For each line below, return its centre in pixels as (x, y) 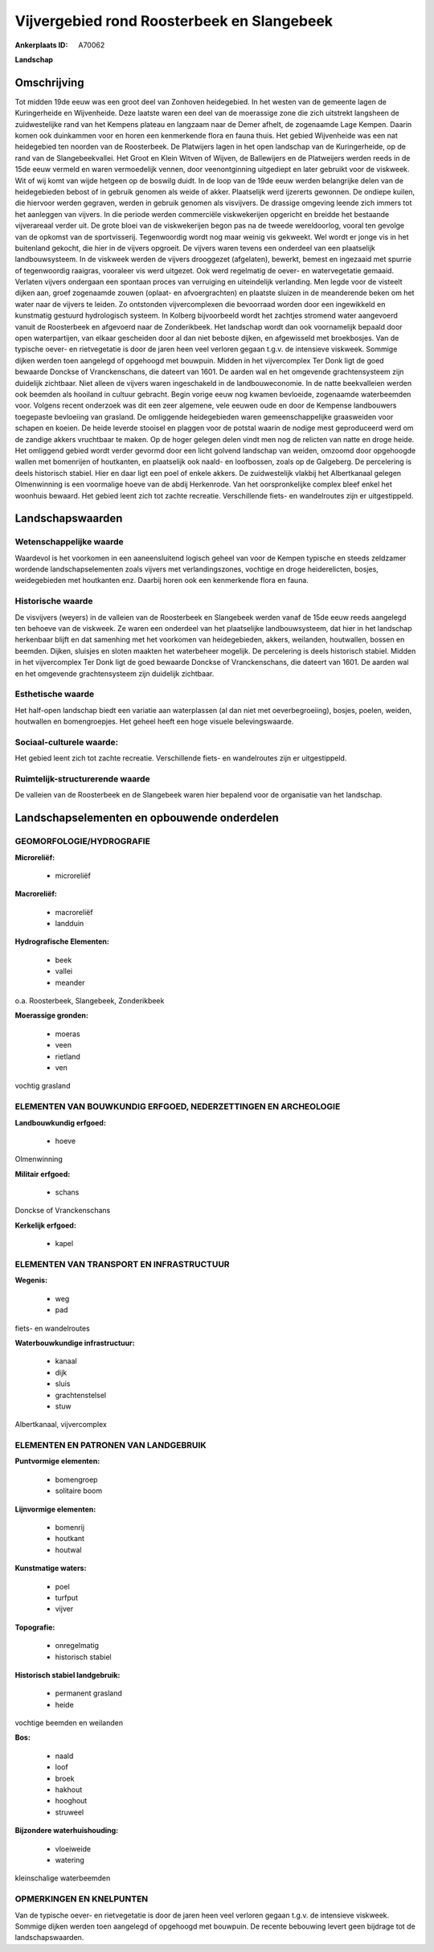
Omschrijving (49, 82)
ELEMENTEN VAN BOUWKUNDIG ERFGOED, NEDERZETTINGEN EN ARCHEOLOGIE (178, 1107)
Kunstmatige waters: (51, 1569)
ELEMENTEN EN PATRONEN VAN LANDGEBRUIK (111, 1446)
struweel (70, 1812)
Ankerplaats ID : (41, 45)
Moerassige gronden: (51, 1015)
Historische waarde (54, 601)
